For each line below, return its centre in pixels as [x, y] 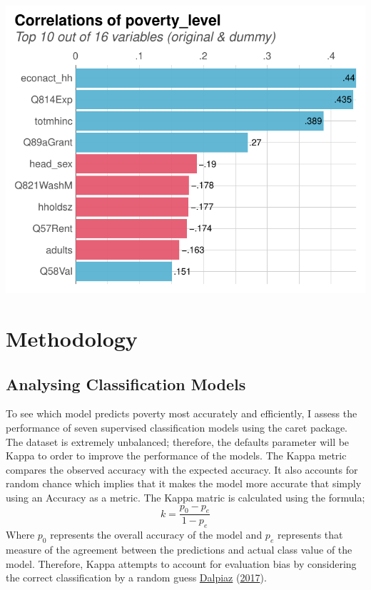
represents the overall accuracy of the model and [156, 535]
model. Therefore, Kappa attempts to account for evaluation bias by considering [181, 563]
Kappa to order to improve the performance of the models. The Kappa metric [176, 456]
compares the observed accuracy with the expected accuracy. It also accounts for [182, 469]
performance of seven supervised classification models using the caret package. [177, 427]
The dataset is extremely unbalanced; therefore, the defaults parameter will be [178, 441]
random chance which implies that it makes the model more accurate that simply [184, 483]
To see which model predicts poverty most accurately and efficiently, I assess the [182, 413]
